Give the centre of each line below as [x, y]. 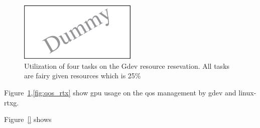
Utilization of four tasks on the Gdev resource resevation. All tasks [127, 66]
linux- [247, 92]
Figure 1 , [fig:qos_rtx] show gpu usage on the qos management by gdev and [120, 92]
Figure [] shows [28, 119]
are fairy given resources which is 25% [83, 76]
